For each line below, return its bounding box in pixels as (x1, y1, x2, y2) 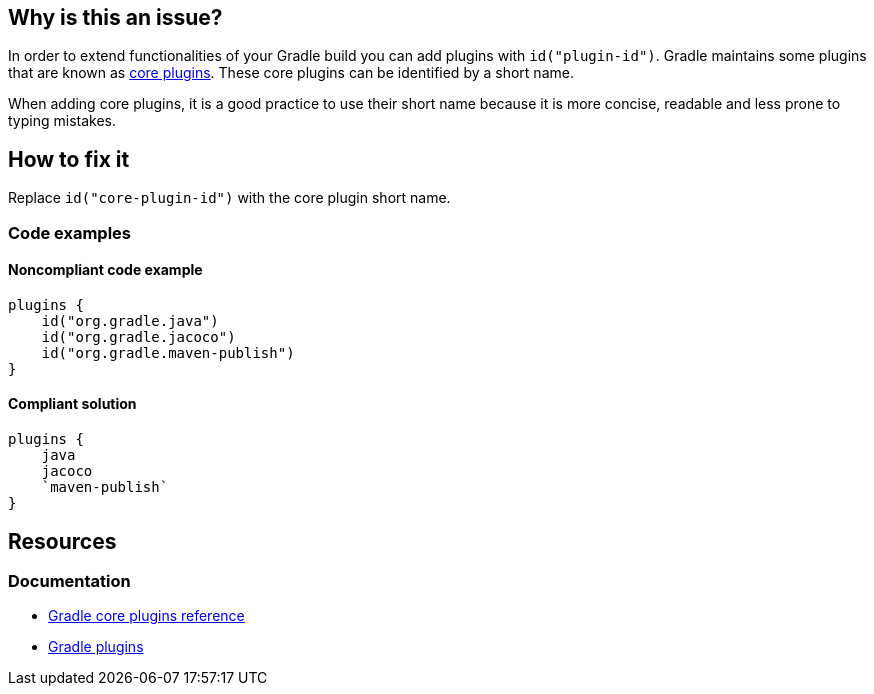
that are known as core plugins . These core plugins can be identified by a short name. (8, 64, 574, 82)
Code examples (8, 222, 132, 243)
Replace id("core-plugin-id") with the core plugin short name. (8, 189, 451, 207)
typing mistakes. (8, 112, 116, 130)
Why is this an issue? (8, 5, 223, 30)
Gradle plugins (48, 638, 144, 656)
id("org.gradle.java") (41, 312, 219, 329)
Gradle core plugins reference (48, 607, 245, 625)
